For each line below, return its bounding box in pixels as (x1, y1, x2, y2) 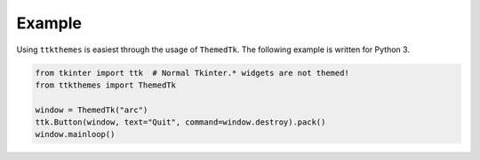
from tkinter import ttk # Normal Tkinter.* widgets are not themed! (35, 67, 350, 78)
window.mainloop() (35, 129, 116, 140)
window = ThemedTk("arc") (35, 104, 148, 115)
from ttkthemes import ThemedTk (35, 80, 177, 90)
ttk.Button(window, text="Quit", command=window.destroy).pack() (35, 118, 326, 127)
